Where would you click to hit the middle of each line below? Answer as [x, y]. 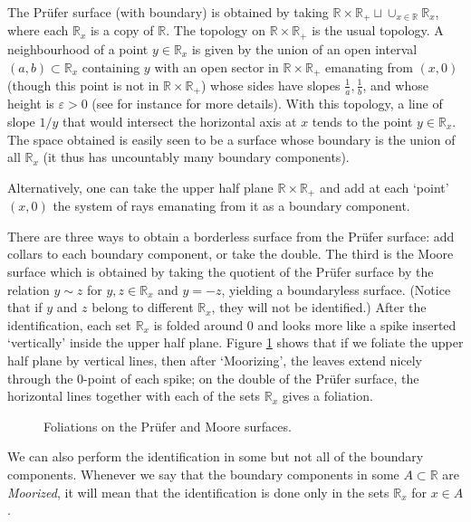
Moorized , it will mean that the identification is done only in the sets [198, 492]
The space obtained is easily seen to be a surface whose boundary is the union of [231, 139]
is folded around [198, 324]
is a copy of [122, 30]
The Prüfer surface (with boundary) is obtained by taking [168, 12]
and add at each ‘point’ [384, 187]
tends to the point [362, 121]
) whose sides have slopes [270, 85]
